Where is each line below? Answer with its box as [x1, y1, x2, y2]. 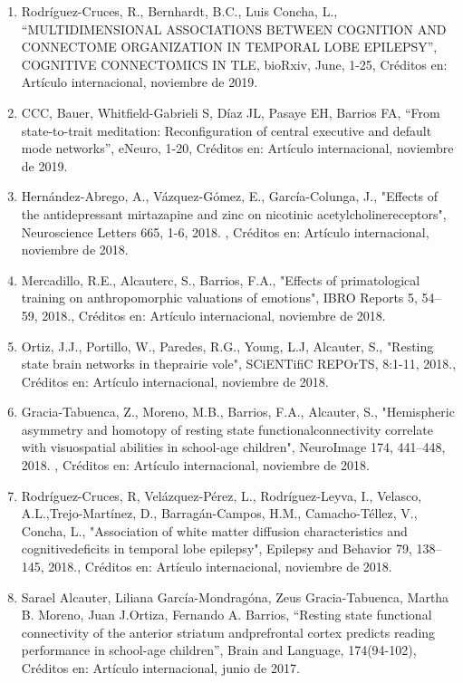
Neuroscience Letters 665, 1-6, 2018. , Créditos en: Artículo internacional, [21, 222, 429, 241]
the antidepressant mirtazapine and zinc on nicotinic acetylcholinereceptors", [21, 204, 447, 223]
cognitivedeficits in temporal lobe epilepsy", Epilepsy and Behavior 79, [21, 539, 412, 558]
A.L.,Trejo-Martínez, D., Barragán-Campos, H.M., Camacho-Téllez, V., [21, 504, 418, 523]
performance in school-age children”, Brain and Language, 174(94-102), [21, 640, 417, 659]
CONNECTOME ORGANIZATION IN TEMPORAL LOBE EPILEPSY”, [21, 37, 438, 56]
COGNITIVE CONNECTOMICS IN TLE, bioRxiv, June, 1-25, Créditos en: [21, 54, 448, 73]
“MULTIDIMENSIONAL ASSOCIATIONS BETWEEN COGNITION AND [21, 19, 447, 38]
